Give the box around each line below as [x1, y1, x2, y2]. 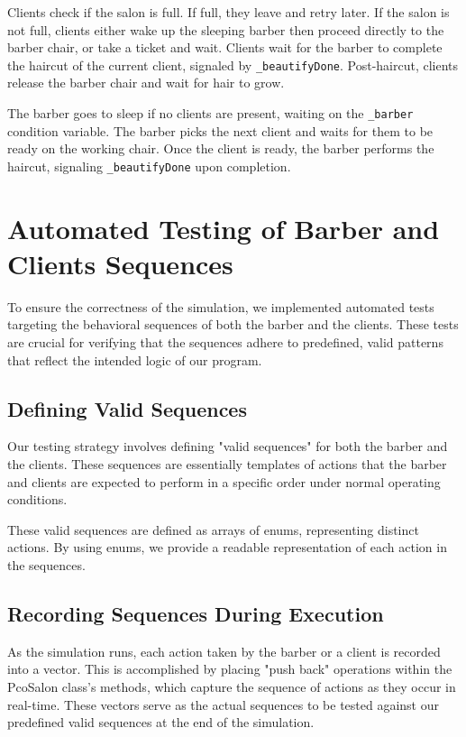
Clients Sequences [7, 244, 233, 281]
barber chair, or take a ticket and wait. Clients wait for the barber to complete [7, 38, 443, 57]
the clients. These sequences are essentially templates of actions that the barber [7, 455, 447, 474]
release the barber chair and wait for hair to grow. [7, 73, 285, 92]
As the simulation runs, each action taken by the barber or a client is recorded [7, 641, 441, 660]
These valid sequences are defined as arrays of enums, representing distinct [7, 520, 419, 539]
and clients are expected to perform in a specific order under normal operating [7, 472, 441, 491]
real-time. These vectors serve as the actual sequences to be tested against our [7, 695, 439, 714]
